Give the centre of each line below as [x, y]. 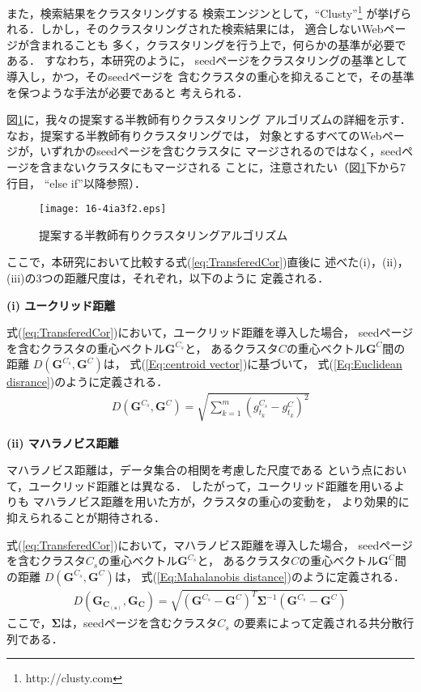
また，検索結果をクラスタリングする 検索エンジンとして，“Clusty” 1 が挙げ [204, 12]
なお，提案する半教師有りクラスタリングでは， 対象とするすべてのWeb [194, 135]
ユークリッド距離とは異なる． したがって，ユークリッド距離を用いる [211, 485]
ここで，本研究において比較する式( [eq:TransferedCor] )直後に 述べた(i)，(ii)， [208, 262]
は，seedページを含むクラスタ [139, 623]
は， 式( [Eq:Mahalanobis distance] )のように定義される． [259, 576]
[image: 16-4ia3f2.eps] [103, 209]
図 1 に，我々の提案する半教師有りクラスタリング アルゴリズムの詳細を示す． [209, 119]
